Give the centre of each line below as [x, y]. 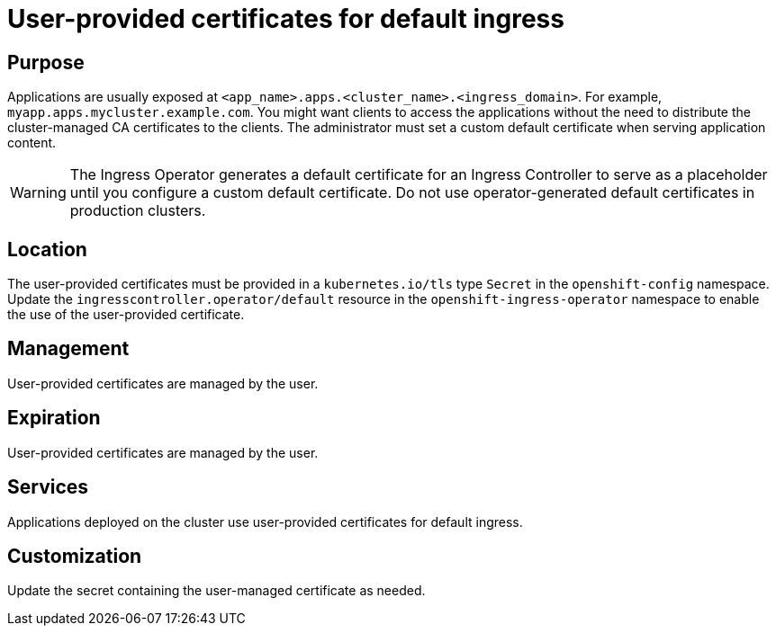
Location [47, 249]
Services [48, 487]
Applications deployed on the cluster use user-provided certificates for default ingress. [265, 522]
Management [68, 349]
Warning [38, 193]
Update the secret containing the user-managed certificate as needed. [217, 591]
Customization [75, 556]
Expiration [54, 418]
